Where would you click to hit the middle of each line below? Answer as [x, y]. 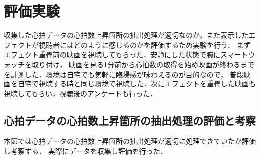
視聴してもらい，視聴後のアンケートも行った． [81, 93]
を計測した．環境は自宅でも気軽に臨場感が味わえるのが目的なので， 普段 [124, 74]
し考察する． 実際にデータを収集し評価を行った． [86, 151]
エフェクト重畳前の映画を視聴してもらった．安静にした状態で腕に [112, 54]
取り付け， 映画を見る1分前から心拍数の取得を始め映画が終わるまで [143, 64]
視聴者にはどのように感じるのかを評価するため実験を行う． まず [144, 44]
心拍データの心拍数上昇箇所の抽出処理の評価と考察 [130, 120]
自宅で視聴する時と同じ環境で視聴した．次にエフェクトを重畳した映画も [136, 84]
